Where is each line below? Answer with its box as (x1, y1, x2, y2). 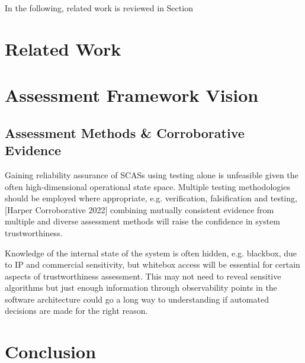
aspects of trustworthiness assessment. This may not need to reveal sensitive (5, 269, 281, 282)
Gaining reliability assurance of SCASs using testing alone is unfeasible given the (5, 168, 298, 181)
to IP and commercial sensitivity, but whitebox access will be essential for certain (5, 258, 300, 271)
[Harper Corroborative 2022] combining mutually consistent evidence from (5, 203, 274, 216)
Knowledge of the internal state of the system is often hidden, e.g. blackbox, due (5, 246, 297, 259)
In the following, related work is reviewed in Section (5, 2, 193, 14)
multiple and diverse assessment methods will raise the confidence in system (5, 215, 281, 227)
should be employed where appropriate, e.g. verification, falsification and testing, (5, 192, 297, 204)
